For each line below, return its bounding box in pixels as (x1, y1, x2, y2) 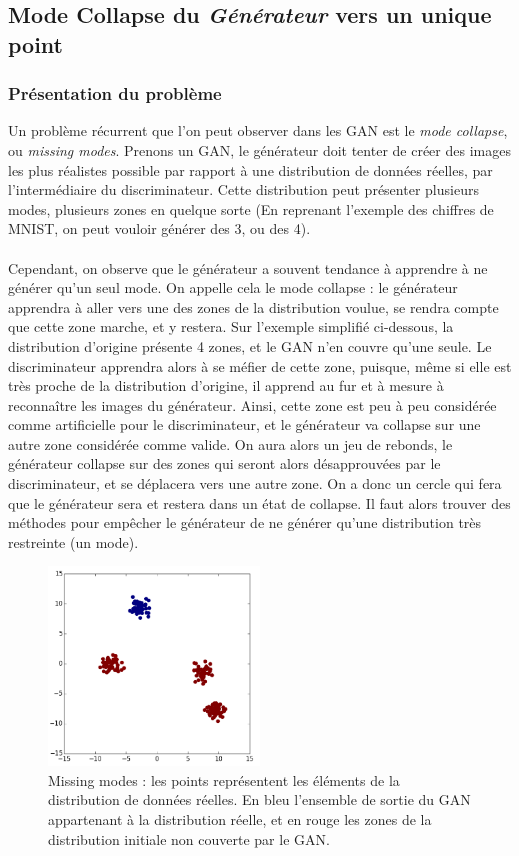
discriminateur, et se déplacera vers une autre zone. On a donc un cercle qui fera (8, 473, 502, 494)
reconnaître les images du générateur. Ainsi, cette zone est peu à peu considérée (8, 394, 497, 415)
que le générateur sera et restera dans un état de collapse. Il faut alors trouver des (8, 492, 511, 513)
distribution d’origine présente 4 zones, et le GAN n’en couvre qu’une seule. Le (8, 335, 492, 356)
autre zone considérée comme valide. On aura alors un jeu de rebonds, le (8, 433, 453, 454)
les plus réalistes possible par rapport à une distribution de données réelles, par (8, 159, 493, 180)
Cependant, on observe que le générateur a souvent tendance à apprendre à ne (8, 257, 488, 278)
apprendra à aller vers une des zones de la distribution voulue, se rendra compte (8, 296, 499, 317)
